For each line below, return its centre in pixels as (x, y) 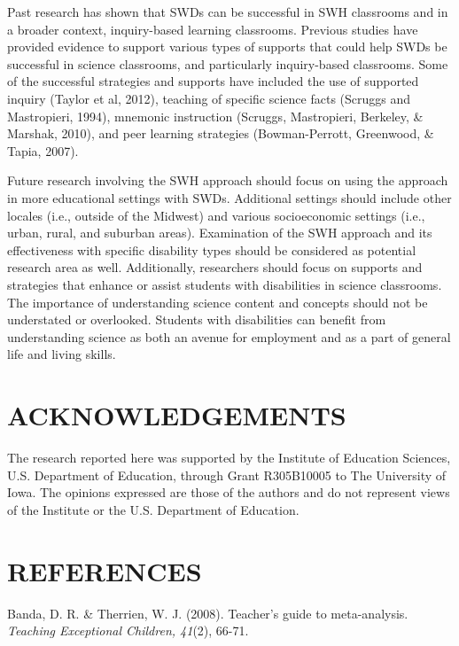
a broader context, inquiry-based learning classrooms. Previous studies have (213, 29)
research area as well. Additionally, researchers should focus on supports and (215, 267)
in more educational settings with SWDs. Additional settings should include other (229, 197)
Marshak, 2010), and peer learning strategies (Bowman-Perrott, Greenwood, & (221, 133)
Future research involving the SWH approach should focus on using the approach (228, 180)
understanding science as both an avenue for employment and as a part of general (229, 336)
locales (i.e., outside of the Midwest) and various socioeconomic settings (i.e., (216, 215)
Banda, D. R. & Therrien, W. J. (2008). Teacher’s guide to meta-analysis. (208, 613)
